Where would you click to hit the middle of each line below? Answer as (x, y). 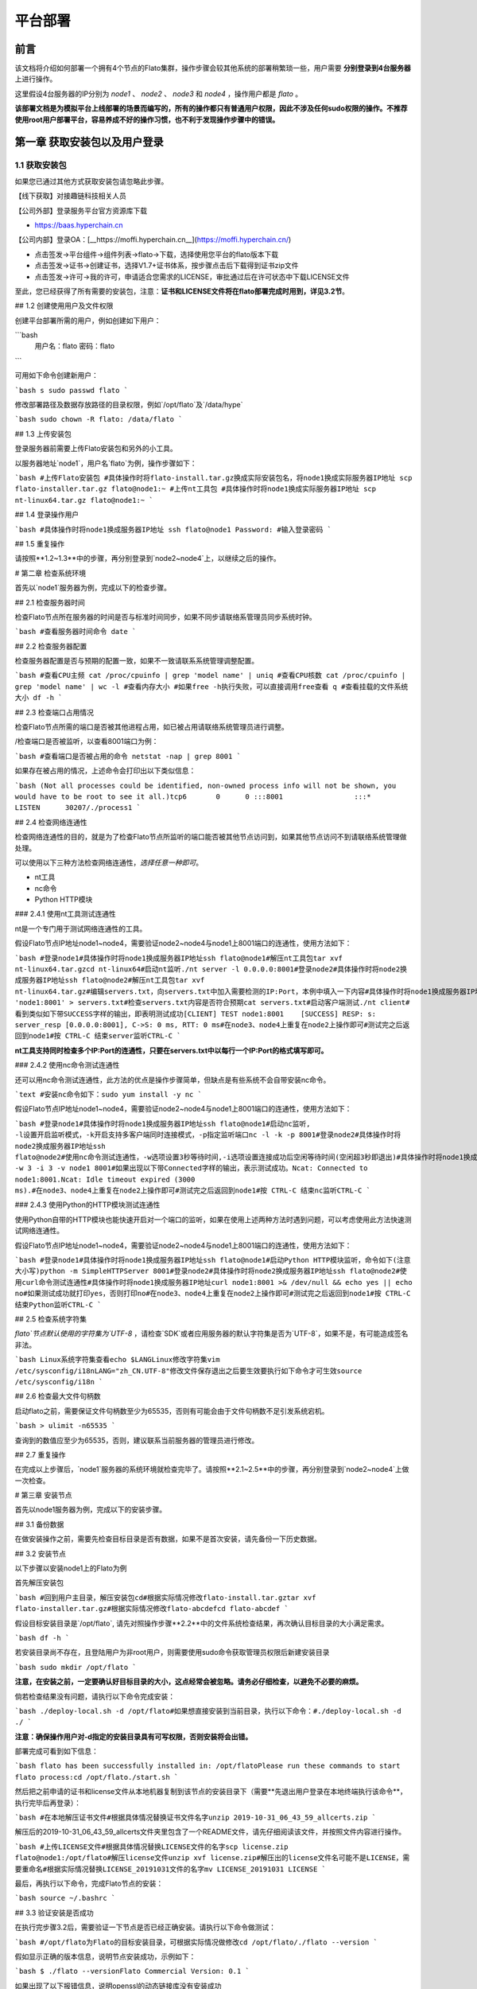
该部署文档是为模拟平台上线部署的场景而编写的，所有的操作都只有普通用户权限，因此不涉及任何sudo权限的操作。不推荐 (211, 108)
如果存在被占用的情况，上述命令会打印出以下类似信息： (105, 771)
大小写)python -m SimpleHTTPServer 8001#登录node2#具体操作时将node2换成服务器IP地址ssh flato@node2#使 (211, 1271)
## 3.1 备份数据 (39, 1524)
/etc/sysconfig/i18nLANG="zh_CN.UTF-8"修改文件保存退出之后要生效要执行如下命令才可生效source (188, 1371)
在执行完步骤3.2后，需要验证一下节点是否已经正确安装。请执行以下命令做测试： (145, 1927)
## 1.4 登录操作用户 (47, 515)
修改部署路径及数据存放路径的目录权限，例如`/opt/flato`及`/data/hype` (129, 405)
